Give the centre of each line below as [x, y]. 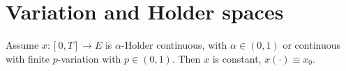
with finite [28, 58]
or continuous [312, 45]
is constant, [237, 58]
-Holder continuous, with [174, 45]
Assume [22, 45]
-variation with [89, 58]
